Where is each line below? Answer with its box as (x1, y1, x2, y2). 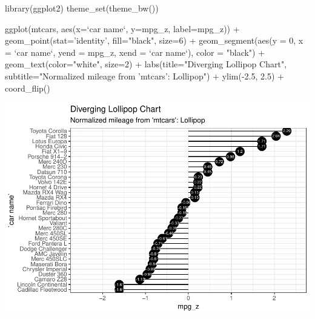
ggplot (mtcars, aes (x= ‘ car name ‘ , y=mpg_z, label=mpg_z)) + (5, 22, 240, 35)
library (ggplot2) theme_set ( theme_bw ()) (5, 2, 159, 14)
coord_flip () (5, 81, 50, 94)
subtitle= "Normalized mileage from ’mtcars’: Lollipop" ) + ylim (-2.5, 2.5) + (5, 69, 284, 82)
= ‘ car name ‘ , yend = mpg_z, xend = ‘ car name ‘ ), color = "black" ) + (5, 45, 265, 58)
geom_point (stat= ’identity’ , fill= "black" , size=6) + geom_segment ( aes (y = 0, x (5, 34, 303, 47)
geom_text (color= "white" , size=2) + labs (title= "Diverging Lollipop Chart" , (5, 58, 287, 70)
